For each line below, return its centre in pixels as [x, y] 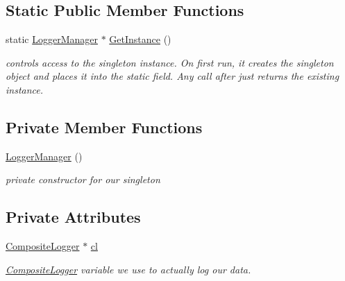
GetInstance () [140, 39]
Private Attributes [73, 217]
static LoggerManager [52, 39]
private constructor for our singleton [83, 179]
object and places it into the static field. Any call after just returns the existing [172, 76]
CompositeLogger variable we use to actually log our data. [128, 269]
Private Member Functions [104, 127]
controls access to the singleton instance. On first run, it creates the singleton [170, 62]
